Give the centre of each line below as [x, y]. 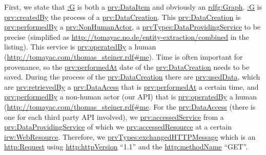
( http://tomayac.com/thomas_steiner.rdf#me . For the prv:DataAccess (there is [130, 106]
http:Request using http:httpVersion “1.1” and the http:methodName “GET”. [126, 147]
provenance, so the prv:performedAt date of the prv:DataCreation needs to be [127, 67]
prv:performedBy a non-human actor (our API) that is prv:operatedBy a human [130, 97]
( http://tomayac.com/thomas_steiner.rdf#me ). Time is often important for [124, 56]
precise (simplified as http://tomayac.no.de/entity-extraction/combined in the [127, 36]
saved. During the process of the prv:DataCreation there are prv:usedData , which [132, 77]
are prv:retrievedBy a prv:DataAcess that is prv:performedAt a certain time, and [131, 86]
